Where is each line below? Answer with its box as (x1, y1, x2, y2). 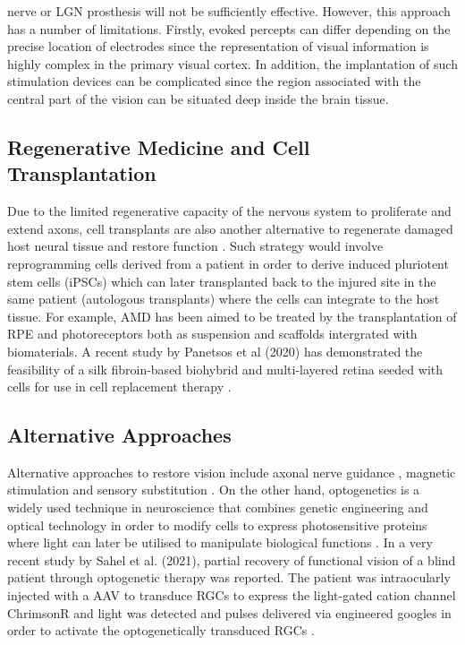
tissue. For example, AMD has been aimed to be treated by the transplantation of (7, 306, 457, 325)
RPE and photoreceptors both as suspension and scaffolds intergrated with (7, 324, 418, 343)
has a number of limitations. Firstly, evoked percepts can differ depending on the (7, 19, 451, 38)
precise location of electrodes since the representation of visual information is (7, 37, 429, 56)
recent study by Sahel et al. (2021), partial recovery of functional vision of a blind (7, 550, 456, 569)
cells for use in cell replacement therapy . (7, 377, 232, 396)
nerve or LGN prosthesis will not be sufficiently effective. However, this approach (7, 2, 451, 20)
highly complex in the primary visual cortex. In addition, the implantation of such (7, 54, 458, 73)
